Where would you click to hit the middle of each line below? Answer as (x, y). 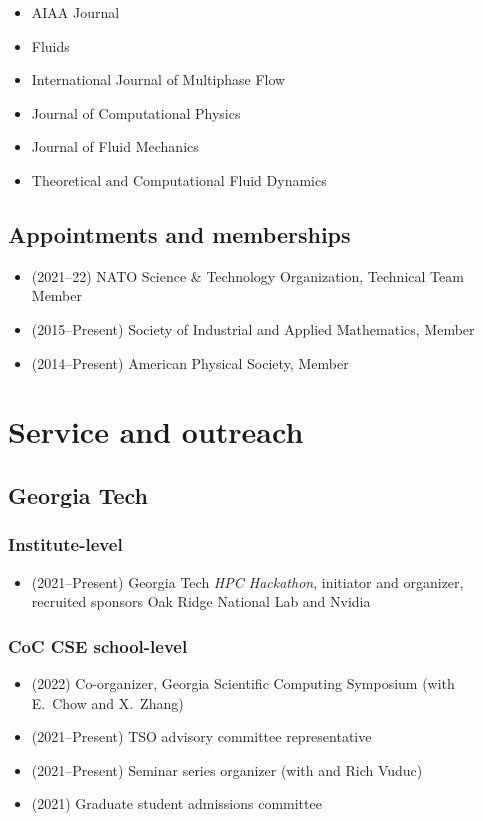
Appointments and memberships (179, 233)
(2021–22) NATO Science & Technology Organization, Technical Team (247, 275)
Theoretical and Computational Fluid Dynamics (179, 179)
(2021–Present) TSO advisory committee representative (201, 736)
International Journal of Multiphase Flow (158, 79)
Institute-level (65, 544)
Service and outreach (156, 431)
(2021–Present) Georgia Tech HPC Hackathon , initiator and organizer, (247, 581)
